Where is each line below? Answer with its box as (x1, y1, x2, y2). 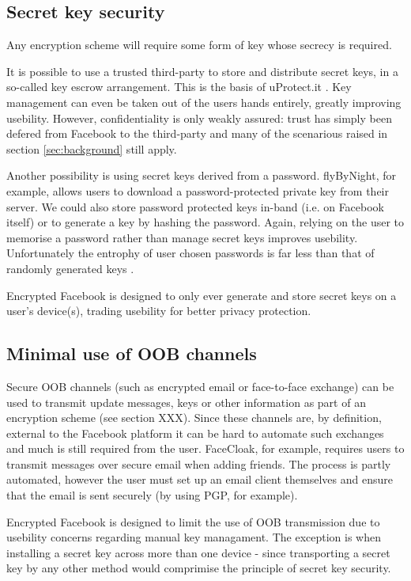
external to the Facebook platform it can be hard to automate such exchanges (6, 424, 384, 441)
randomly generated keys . (6, 260, 134, 276)
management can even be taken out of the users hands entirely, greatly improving (6, 93, 402, 110)
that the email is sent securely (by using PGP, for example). (6, 487, 298, 503)
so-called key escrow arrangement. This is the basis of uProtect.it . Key (6, 78, 352, 95)
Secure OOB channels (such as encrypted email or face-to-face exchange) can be (6, 378, 394, 394)
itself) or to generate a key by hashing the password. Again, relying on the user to (6, 214, 405, 230)
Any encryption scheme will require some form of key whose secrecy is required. (6, 36, 392, 53)
